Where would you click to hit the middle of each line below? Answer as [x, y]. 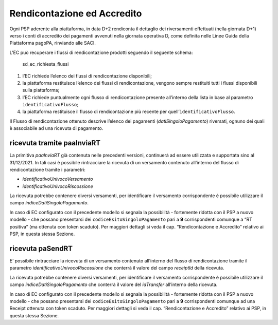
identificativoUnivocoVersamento [58, 179]
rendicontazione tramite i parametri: [48, 169]
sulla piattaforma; [41, 90]
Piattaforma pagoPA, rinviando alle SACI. [53, 43]
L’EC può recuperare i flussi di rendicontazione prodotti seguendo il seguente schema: [101, 52]
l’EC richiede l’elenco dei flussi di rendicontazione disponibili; [87, 76]
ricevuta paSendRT [41, 248]
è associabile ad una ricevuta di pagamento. [56, 128]
